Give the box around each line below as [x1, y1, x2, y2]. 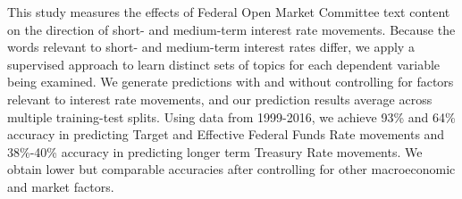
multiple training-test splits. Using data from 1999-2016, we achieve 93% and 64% [7, 107, 456, 126]
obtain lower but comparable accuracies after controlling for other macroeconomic [7, 160, 456, 178]
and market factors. [7, 177, 114, 195]
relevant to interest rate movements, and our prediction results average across [7, 89, 433, 108]
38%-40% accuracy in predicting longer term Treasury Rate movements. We [7, 142, 423, 161]
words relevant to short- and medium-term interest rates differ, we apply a [7, 37, 415, 56]
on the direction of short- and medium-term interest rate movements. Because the [7, 20, 456, 38]
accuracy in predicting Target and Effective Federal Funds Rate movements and [7, 125, 445, 144]
